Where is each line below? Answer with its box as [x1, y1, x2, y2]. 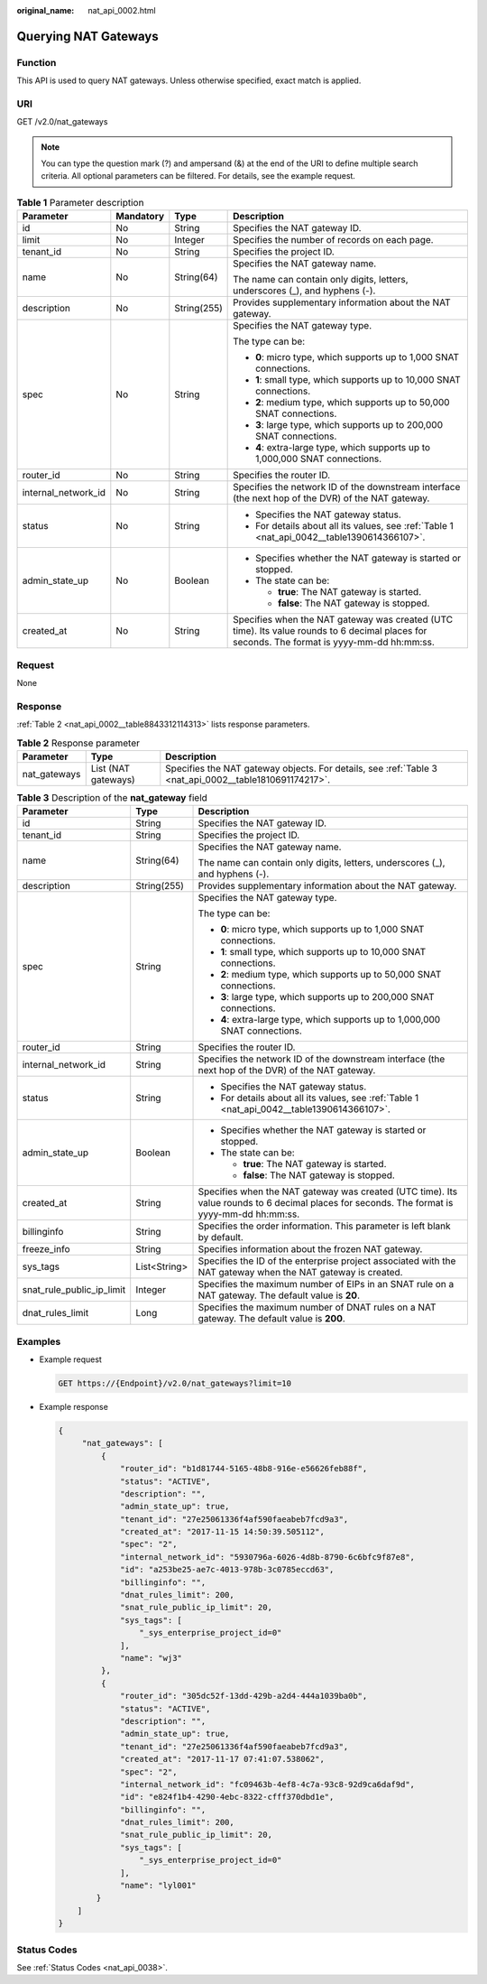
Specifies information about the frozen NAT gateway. [198, 1243, 423, 1256]
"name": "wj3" [120, 1653, 182, 1663]
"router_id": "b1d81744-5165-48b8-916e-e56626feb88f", [120, 1463, 368, 1474]
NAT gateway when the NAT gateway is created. [198, 1266, 403, 1279]
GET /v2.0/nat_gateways [16, 116, 108, 127]
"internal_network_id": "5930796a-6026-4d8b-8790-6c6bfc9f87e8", [120, 1552, 415, 1562]
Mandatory [115, 210, 165, 223]
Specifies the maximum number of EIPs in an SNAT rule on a [198, 1278, 455, 1291]
